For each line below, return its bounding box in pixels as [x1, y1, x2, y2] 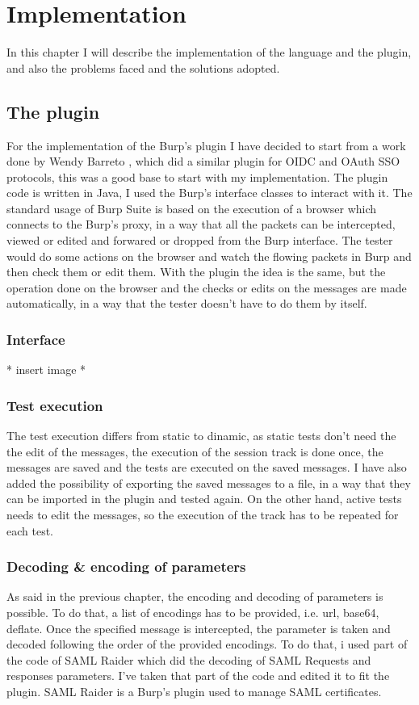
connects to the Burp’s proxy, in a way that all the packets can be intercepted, [6, 216, 396, 233]
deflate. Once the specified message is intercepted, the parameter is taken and [6, 619, 391, 636]
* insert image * [6, 361, 86, 378]
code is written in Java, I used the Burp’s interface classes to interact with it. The [6, 184, 413, 201]
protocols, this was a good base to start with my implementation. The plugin [6, 168, 388, 185]
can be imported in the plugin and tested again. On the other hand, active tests [6, 490, 402, 507]
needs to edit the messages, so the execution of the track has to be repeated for [6, 506, 399, 523]
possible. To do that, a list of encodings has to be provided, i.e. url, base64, [6, 604, 379, 621]
